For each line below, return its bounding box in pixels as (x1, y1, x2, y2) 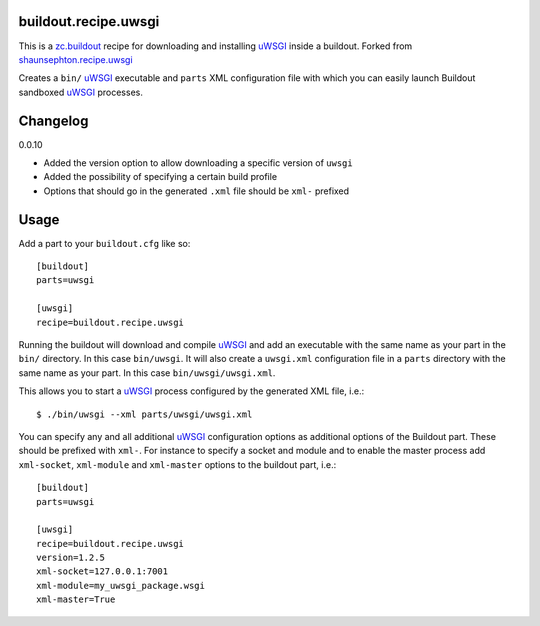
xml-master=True (36, 594, 116, 605)
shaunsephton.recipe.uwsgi (18, 53, 134, 65)
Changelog (18, 112, 89, 129)
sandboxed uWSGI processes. (18, 86, 144, 98)
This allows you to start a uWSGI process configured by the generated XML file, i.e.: (18, 385, 365, 397)
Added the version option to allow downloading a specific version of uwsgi (43, 156, 354, 169)
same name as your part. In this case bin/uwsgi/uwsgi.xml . (18, 366, 276, 379)
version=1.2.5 (36, 552, 105, 564)
